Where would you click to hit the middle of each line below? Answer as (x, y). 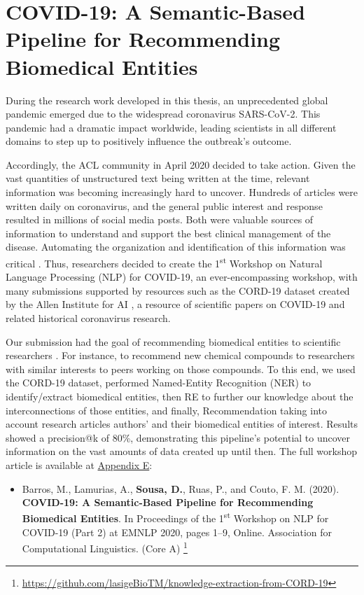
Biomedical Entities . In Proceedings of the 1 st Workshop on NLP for (175, 517)
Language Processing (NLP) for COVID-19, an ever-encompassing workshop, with (182, 277)
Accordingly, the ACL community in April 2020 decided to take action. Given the (181, 164)
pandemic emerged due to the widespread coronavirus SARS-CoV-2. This (163, 114)
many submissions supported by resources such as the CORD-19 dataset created (178, 290)
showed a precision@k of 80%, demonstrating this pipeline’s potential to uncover (178, 437)
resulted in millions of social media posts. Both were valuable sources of (160, 219)
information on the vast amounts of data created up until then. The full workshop (182, 451)
